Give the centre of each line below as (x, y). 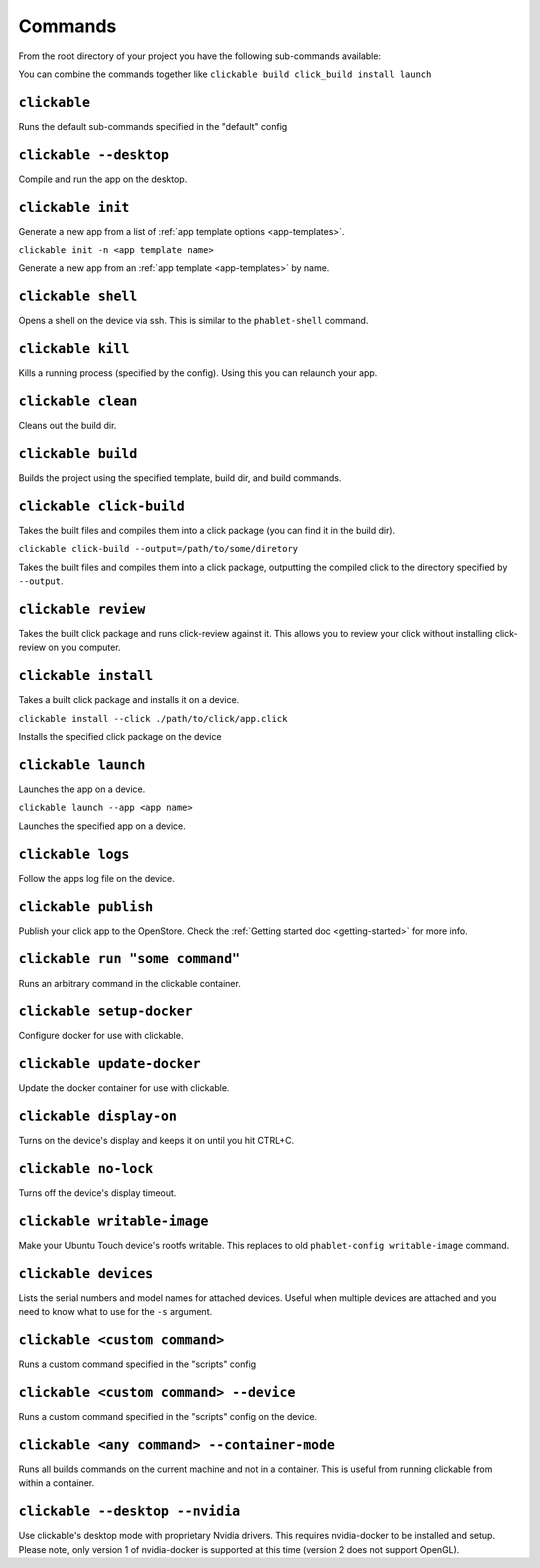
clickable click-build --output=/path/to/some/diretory (158, 549)
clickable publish (86, 906)
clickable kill (74, 349)
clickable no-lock (86, 1169)
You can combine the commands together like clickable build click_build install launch (225, 74)
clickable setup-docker (106, 1011)
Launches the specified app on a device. (102, 826)
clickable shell (78, 296)
